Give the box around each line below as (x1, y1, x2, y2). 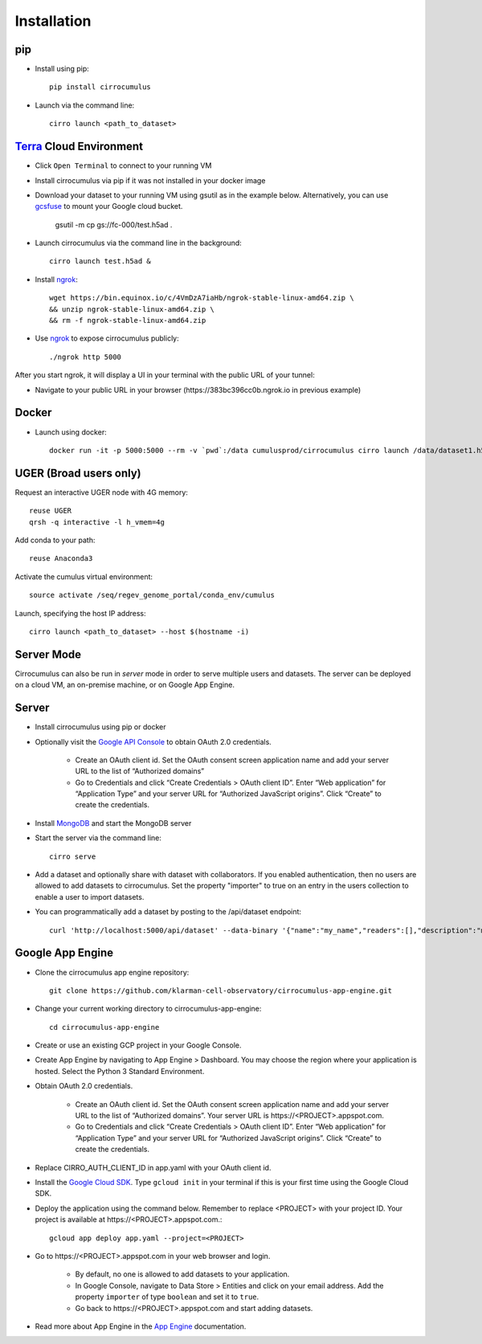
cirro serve (49, 852, 96, 861)
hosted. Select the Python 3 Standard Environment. (35, 1066, 205, 1076)
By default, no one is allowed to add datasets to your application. (75, 1269, 290, 1279)
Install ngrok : (35, 274, 78, 284)
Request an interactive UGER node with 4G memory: (14, 487, 189, 497)
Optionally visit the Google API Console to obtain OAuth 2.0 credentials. (35, 737, 272, 746)
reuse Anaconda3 (29, 554, 93, 563)
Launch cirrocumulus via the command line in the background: (35, 238, 243, 248)
